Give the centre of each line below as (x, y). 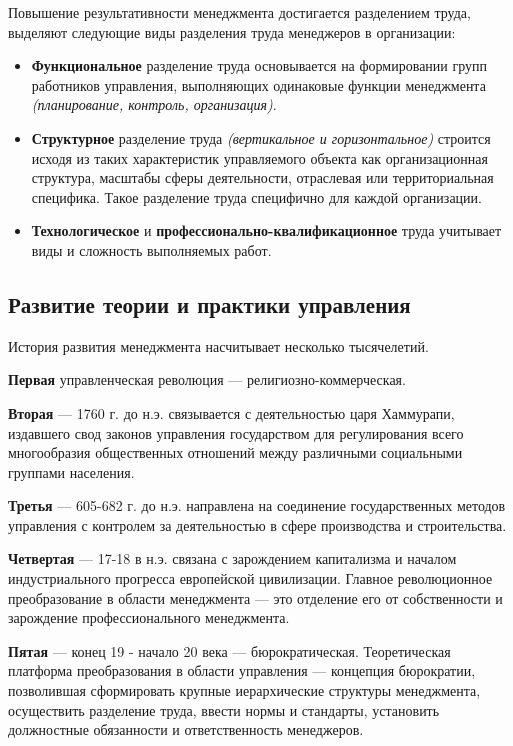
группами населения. (71, 471)
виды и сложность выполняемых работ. (151, 249)
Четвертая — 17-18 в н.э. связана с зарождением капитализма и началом (232, 558)
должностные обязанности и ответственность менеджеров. (186, 729)
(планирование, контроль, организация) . (154, 104)
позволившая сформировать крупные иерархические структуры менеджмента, (244, 690)
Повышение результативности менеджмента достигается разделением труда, (239, 12)
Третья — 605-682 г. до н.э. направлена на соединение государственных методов (257, 505)
